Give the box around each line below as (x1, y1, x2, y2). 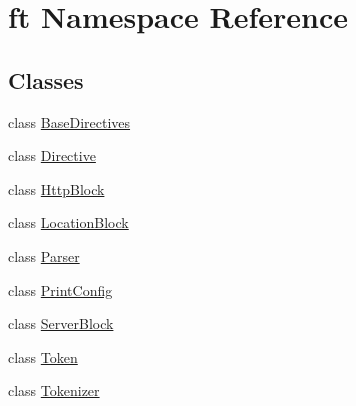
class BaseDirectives (8, 111, 131, 132)
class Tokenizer (8, 380, 100, 401)
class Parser (8, 245, 80, 266)
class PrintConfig (8, 279, 113, 300)
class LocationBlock (8, 212, 129, 233)
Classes (8, 64, 84, 95)
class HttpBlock (8, 178, 105, 199)
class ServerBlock (8, 313, 114, 334)
